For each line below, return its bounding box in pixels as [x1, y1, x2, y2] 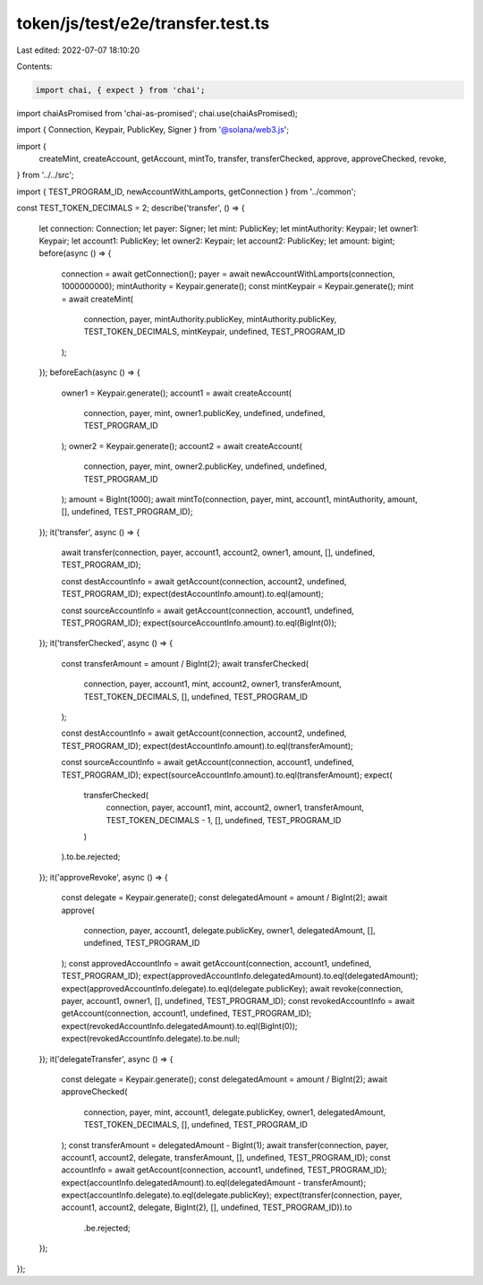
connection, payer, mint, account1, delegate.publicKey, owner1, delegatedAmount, [83, 1106, 386, 1118]
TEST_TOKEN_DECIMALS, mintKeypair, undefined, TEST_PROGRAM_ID [83, 327, 346, 337]
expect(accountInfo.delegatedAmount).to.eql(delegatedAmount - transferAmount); [61, 1177, 367, 1187]
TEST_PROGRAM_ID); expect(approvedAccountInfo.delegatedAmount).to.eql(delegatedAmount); [61, 971, 419, 982]
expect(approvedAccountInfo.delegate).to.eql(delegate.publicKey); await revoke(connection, [61, 983, 403, 993]
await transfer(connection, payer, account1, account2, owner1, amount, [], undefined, [61, 547, 376, 558]
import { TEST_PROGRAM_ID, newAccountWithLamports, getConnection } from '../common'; [16, 186, 357, 197]
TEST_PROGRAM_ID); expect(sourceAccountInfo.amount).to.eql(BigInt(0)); [61, 617, 337, 628]
